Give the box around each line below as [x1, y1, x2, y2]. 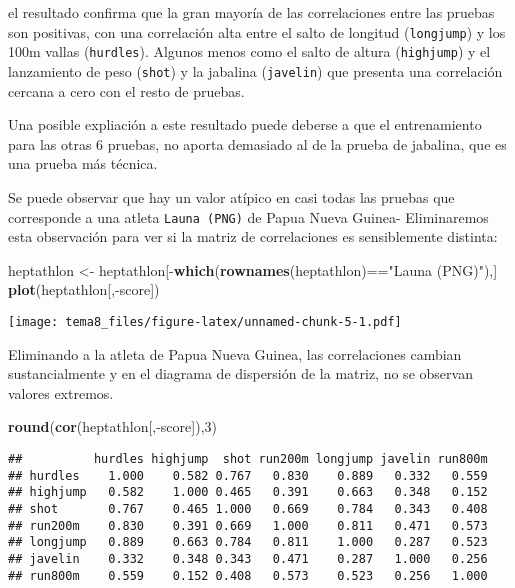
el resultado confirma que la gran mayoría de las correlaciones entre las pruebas [8, 2, 495, 22]
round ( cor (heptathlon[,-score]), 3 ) [8, 416, 217, 437]
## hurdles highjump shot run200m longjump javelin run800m [8, 452, 488, 466]
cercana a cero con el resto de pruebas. [8, 80, 245, 101]
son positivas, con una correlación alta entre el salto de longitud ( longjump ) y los [8, 21, 506, 42]
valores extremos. [8, 382, 114, 403]
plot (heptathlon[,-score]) [8, 279, 160, 300]
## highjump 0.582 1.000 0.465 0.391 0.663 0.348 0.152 [8, 485, 488, 500]
